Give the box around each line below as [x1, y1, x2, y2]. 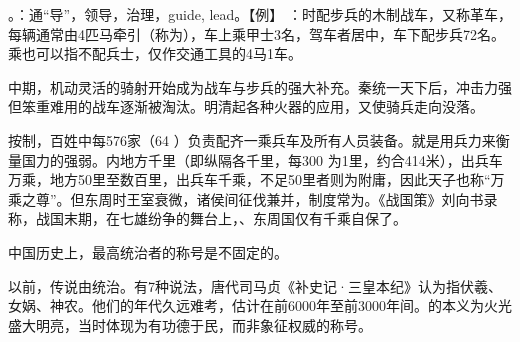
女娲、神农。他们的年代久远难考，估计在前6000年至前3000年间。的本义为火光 [8, 295, 512, 316]
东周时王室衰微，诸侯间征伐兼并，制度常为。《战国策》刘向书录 [84, 188, 498, 209]
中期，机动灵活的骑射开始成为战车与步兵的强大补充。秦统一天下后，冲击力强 [8, 76, 512, 97]
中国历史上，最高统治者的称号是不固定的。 [8, 241, 288, 262]
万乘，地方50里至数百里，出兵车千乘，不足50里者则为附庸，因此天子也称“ [8, 169, 491, 190]
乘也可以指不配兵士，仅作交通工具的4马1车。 [8, 43, 302, 64]
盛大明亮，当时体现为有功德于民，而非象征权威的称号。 [8, 314, 372, 335]
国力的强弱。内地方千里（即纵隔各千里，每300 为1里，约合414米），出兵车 [21, 149, 503, 170]
